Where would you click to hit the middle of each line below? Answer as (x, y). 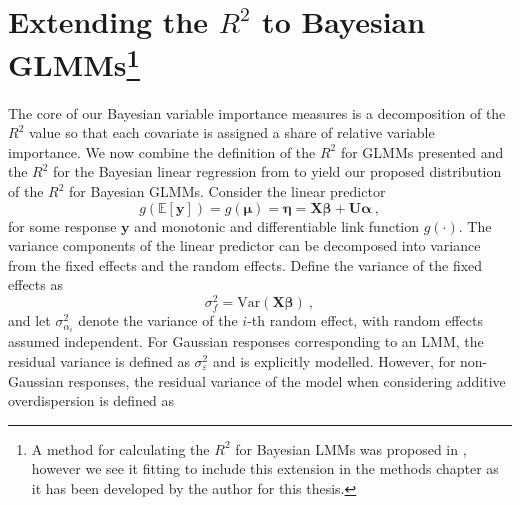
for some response (62, 225)
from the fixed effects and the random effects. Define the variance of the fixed (245, 264)
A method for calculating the (120, 448)
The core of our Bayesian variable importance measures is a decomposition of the (257, 112)
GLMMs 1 (74, 62)
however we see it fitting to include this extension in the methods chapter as (265, 468)
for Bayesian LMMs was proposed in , (351, 448)
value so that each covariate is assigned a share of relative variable (231, 132)
